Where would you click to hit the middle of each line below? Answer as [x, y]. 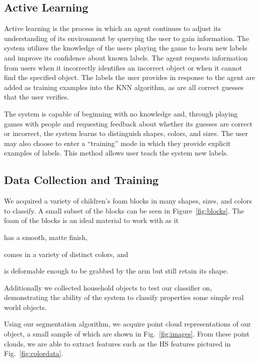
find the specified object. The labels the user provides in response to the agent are [130, 77]
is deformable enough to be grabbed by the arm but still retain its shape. [116, 271]
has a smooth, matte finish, [46, 237]
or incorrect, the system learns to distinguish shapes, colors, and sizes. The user [126, 133]
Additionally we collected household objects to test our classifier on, [108, 287]
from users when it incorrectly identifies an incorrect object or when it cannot [123, 67]
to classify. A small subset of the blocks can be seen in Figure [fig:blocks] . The [124, 210]
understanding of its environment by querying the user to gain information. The [127, 38]
